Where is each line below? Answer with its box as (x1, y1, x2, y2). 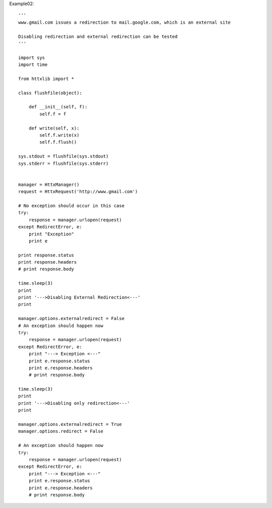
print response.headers (18, 260, 77, 265)
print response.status (18, 252, 75, 258)
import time (18, 62, 48, 68)
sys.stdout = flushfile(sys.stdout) (18, 154, 109, 159)
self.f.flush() (39, 139, 77, 145)
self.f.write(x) (39, 133, 80, 138)
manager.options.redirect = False (18, 428, 103, 434)
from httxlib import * (18, 76, 75, 82)
